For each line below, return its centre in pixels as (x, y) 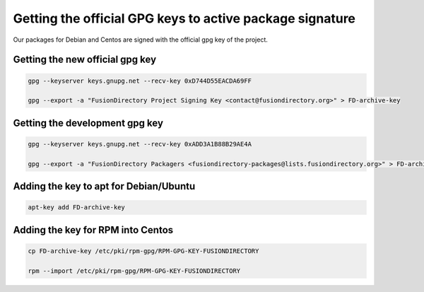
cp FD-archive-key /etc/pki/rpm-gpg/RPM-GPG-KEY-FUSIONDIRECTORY (143, 251)
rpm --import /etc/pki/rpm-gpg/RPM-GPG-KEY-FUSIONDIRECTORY (134, 271)
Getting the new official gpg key (85, 60)
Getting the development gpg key (88, 123)
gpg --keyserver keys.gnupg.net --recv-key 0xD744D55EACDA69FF (140, 81)
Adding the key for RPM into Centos (93, 230)
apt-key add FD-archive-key (76, 208)
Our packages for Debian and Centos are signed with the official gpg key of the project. (140, 40)
